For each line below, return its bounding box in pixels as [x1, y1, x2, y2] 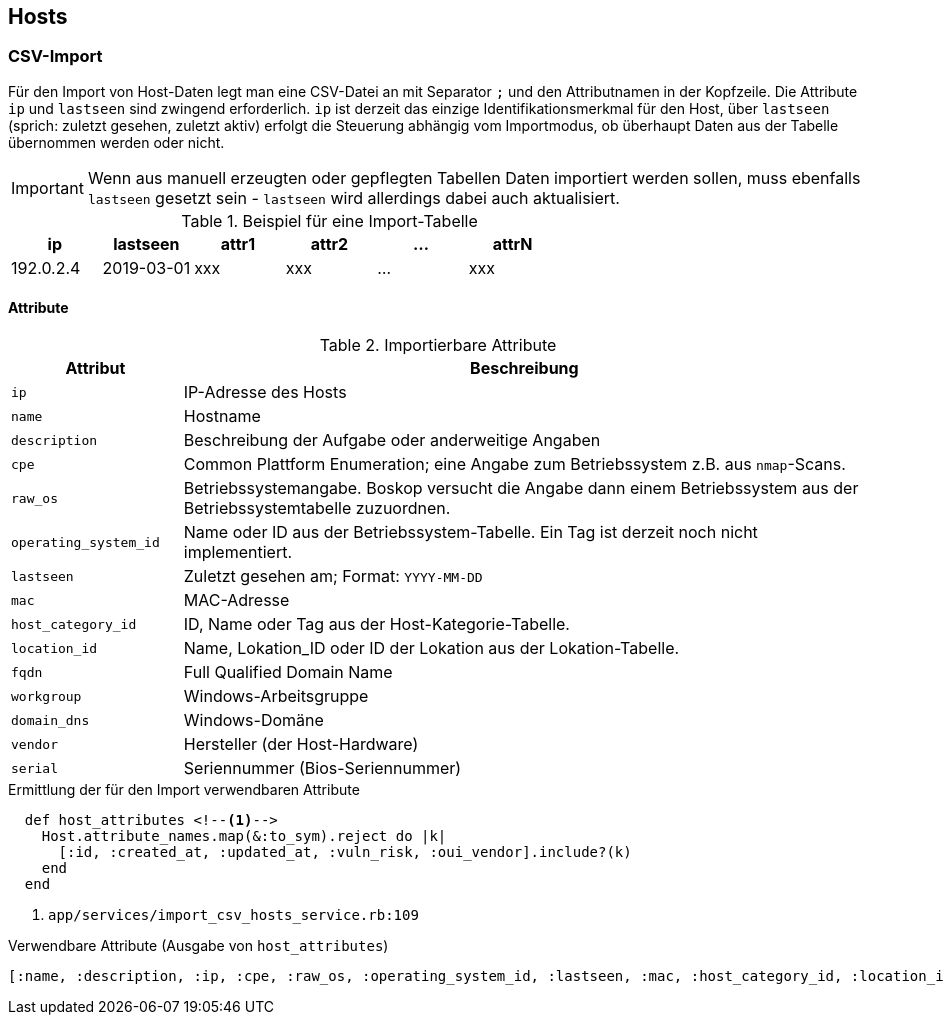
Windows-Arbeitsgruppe [183, 686, 369, 707]
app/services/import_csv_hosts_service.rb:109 [48, 907, 419, 924]
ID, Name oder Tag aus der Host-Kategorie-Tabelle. [183, 614, 570, 635]
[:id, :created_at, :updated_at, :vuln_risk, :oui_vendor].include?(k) [58, 844, 632, 861]
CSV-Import [8, 46, 103, 67]
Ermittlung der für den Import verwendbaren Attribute [8, 781, 360, 799]
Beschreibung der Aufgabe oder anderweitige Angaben [183, 430, 601, 451]
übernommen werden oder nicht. [8, 133, 225, 151]
